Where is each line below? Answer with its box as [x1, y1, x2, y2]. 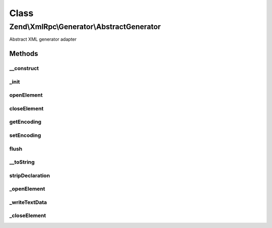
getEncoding [9, 118, 42, 125]
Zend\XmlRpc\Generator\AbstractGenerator [9, 22, 161, 31]
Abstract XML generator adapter [9, 36, 77, 42]
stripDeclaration [9, 172, 50, 179]
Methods [9, 49, 38, 58]
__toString [9, 159, 35, 166]
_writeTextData [9, 199, 47, 206]
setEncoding [9, 131, 41, 138]
